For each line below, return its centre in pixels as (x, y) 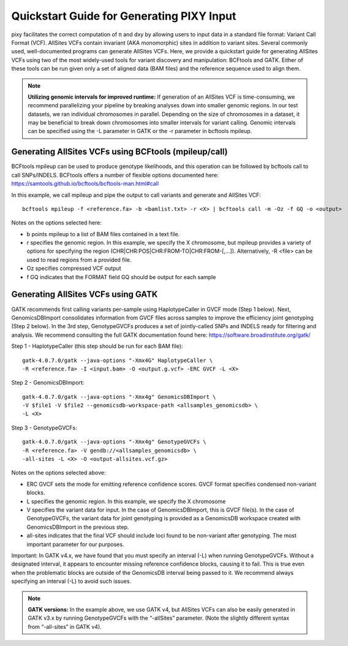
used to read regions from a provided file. (79, 260)
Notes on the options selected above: (59, 473)
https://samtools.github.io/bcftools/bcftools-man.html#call (85, 183)
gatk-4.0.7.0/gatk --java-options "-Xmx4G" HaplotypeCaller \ (118, 360)
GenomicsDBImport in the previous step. (78, 527)
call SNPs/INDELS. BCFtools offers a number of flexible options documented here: (115, 175)
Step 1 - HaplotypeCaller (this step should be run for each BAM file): (97, 346)
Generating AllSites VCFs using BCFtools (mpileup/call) (119, 152)
